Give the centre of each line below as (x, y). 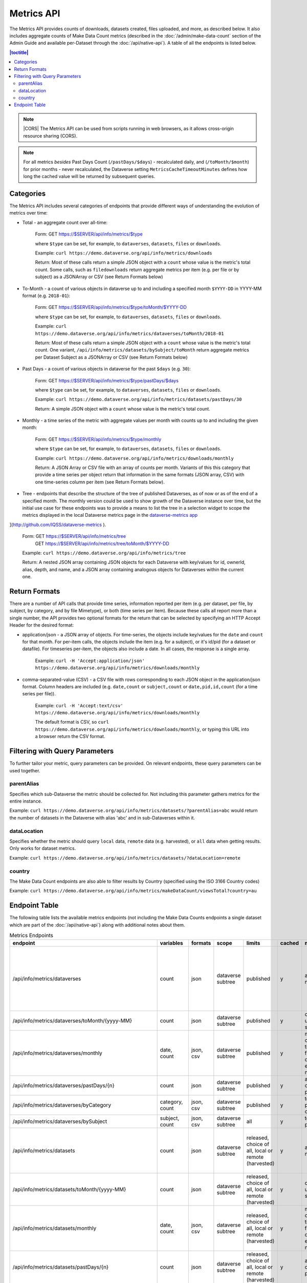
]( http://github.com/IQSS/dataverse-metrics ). (58, 524)
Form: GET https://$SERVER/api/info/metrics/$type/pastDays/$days (107, 380)
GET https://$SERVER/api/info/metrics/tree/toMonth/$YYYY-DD (102, 543)
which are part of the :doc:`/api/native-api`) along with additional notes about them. (97, 925)
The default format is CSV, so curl (72, 722)
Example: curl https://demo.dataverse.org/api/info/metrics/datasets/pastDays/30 (138, 399)
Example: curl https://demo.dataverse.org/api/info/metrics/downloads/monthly (134, 458)
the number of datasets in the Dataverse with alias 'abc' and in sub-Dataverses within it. (102, 818)
